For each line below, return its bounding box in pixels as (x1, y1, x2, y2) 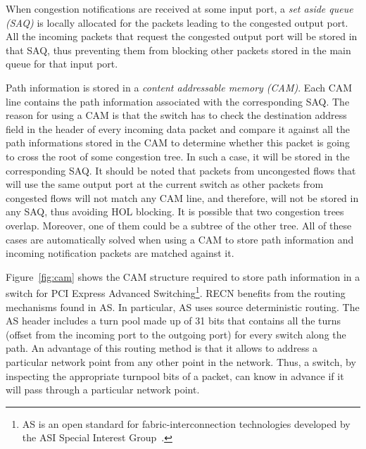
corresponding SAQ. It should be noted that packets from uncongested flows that (6, 163, 356, 177)
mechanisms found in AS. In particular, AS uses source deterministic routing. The (6, 299, 360, 314)
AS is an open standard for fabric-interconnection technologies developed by (22, 416, 351, 431)
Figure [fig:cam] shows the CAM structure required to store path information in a (6, 269, 360, 284)
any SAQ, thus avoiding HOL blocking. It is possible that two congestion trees (6, 204, 344, 219)
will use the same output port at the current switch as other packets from (6, 177, 324, 191)
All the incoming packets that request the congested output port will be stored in (6, 29, 358, 44)
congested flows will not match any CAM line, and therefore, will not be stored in (6, 190, 359, 205)
